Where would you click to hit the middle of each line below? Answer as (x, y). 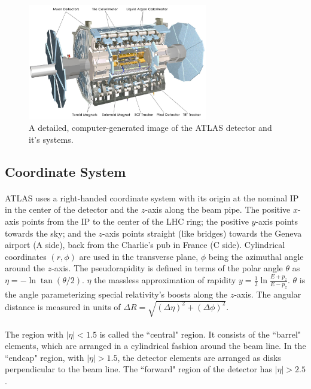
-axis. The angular (268, 294)
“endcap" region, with (45, 357)
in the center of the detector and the (72, 209)
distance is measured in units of (63, 306)
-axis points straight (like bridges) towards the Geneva (202, 233)
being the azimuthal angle (256, 256)
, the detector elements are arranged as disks (199, 357)
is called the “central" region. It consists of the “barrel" (200, 334)
